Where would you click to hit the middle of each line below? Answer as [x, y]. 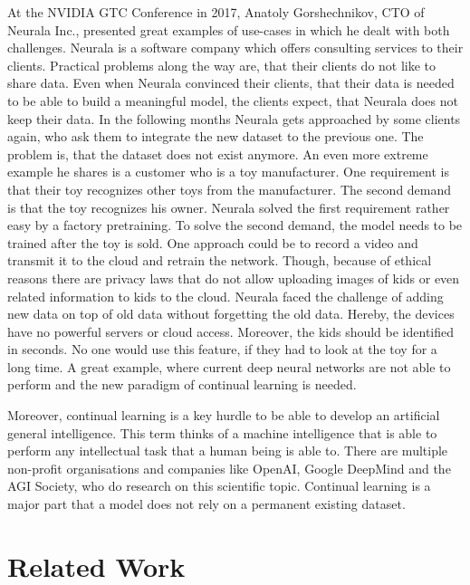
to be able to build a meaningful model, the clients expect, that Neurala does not [233, 100]
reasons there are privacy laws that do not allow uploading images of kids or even [234, 278]
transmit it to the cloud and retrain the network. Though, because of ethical [220, 260]
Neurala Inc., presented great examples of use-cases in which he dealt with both [229, 29]
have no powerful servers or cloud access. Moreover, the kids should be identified [231, 331]
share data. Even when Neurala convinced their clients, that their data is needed [231, 83]
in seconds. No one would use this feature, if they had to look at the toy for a [222, 349]
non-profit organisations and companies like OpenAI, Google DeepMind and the [229, 468]
